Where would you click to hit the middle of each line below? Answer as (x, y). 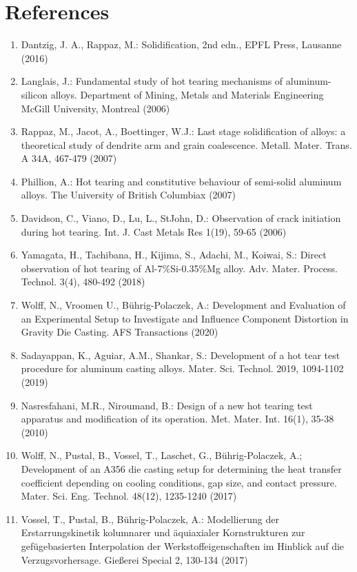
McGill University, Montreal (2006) (95, 108)
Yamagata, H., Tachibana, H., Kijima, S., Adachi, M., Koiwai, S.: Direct (174, 255)
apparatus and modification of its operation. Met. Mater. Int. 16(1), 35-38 (177, 419)
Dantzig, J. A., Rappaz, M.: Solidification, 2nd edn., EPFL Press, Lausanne (181, 44)
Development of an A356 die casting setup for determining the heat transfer (181, 468)
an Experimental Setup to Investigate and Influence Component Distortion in (185, 318)
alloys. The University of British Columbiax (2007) (129, 195)
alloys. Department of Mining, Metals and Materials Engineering (187, 94)
